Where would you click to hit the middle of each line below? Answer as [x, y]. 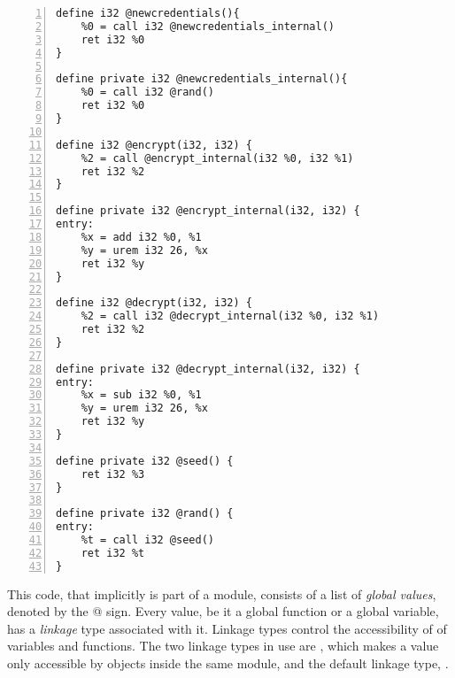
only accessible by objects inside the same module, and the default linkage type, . [228, 663]
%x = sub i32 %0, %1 [141, 395]
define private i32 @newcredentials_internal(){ [202, 79]
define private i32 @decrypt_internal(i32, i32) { [208, 369]
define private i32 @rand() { [145, 514]
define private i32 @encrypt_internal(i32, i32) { [208, 211]
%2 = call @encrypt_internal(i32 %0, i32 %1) [217, 158]
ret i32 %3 [113, 474]
